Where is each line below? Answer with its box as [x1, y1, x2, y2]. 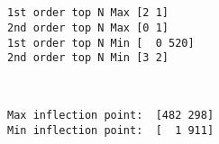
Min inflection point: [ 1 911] [7, 124, 214, 138]
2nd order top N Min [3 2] [7, 51, 169, 65]
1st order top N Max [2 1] [7, 6, 169, 20]
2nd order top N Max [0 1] [7, 21, 169, 34]
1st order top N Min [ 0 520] [7, 36, 195, 49]
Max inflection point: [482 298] [7, 109, 214, 122]
